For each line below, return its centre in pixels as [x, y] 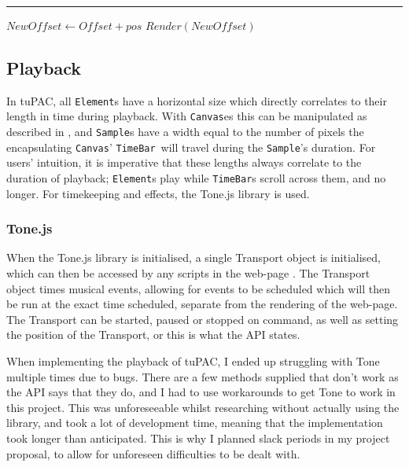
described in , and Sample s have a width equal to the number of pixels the [185, 132]
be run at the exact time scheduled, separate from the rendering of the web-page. [202, 304]
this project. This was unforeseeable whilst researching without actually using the [203, 407]
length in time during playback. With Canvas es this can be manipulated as [187, 116]
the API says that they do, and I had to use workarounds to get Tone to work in [201, 392]
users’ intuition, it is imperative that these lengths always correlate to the [184, 162]
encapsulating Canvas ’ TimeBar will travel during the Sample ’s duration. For [191, 147]
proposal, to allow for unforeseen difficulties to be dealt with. [153, 453]
